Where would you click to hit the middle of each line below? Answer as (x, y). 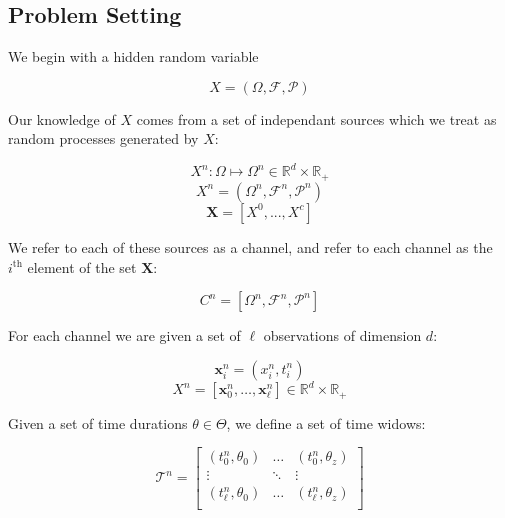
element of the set (82, 266)
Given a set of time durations (98, 422)
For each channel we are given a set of (124, 335)
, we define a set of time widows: (326, 422)
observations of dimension (342, 335)
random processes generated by (103, 138)
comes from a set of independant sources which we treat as (316, 118)
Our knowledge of (62, 118)
